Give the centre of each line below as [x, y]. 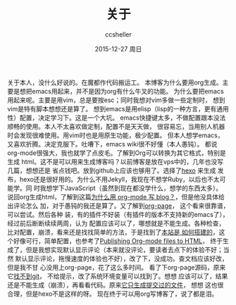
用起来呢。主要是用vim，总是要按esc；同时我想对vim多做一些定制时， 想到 [116, 100]
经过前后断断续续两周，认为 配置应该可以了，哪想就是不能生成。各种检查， [116, 223]
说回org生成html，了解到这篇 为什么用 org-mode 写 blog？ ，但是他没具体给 [116, 197]
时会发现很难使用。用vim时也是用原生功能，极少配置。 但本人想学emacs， [116, 135]
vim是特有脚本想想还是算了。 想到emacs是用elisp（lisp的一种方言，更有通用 [118, 108]
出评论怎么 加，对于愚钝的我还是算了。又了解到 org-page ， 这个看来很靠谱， [118, 206]
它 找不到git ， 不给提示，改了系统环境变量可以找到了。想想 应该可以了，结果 [118, 276]
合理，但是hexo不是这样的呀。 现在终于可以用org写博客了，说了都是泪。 [113, 294]
